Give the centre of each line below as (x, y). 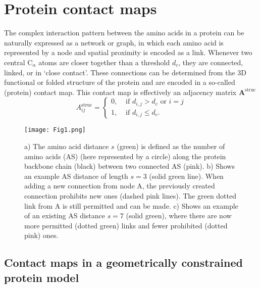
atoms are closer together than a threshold (104, 62)
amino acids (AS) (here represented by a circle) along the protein (125, 156)
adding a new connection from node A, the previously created (120, 186)
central (15, 62)
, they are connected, (211, 62)
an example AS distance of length (76, 176)
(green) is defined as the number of (171, 146)
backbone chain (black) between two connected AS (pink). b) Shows (129, 166)
